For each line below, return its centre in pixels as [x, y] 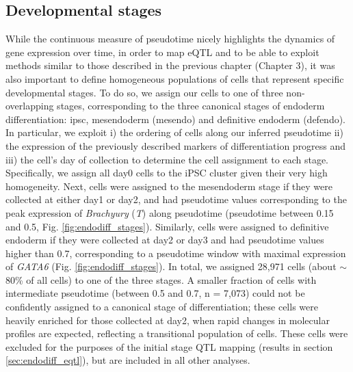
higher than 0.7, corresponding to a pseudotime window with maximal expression [176, 253]
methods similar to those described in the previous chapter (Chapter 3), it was [170, 65]
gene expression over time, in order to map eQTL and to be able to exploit [162, 52]
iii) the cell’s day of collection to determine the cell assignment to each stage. [167, 159]
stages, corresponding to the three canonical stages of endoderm [191, 106]
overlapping [30, 106]
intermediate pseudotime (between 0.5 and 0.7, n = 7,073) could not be [155, 293]
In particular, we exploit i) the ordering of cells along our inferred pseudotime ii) [174, 132]
